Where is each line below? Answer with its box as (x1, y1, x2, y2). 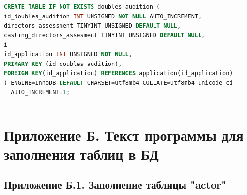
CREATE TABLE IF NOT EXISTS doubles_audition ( (4, 3, 160, 10)
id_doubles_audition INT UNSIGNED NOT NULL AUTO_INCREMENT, (4, 13, 202, 20)
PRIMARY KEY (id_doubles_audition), (4, 60, 122, 67)
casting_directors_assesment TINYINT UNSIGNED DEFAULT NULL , (4, 32, 205, 39)
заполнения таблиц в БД (4, 144, 159, 163)
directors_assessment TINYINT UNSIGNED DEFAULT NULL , (4, 22, 181, 30)
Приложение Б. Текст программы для (4, 125, 244, 145)
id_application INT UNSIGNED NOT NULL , (4, 50, 132, 58)
